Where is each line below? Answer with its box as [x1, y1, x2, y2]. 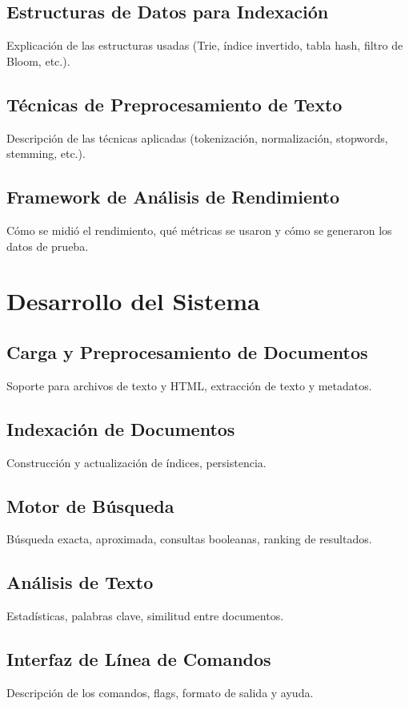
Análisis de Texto [6, 570, 154, 595]
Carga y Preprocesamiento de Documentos [6, 339, 368, 364]
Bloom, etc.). [6, 52, 70, 69]
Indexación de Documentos [6, 416, 235, 441]
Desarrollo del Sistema [6, 284, 260, 317]
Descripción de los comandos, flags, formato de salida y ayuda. [6, 684, 314, 700]
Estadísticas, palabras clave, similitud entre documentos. [6, 607, 284, 624]
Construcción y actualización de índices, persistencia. [6, 454, 267, 470]
